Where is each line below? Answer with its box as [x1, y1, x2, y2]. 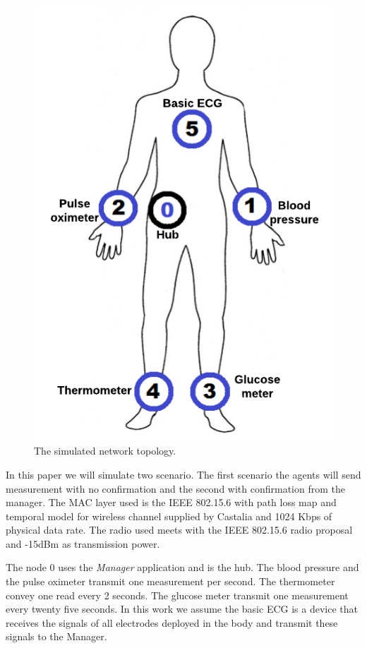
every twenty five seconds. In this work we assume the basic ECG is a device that [6, 601, 358, 616]
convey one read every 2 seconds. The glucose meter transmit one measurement [6, 587, 349, 602]
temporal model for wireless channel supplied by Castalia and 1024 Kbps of [6, 508, 332, 523]
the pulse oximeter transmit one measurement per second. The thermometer [6, 574, 335, 589]
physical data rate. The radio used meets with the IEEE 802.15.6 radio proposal [6, 522, 353, 537]
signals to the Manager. [6, 629, 107, 644]
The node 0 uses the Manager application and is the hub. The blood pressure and [6, 560, 359, 575]
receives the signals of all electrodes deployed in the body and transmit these [6, 615, 338, 630]
